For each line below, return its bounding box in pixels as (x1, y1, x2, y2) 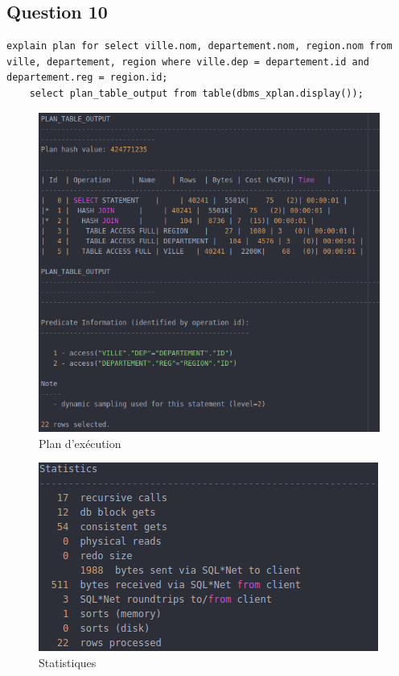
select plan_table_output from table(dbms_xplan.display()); (29, 87, 364, 99)
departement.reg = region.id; (6, 72, 168, 84)
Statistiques (39, 653, 97, 670)
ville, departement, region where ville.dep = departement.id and (6, 56, 370, 68)
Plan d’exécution (39, 434, 121, 451)
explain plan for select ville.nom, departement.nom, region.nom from (6, 40, 393, 52)
